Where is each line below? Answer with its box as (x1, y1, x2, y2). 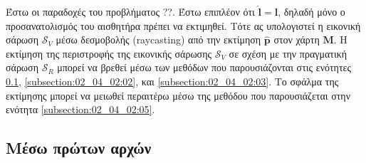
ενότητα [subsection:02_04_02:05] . (6, 102, 155, 117)
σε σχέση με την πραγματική (229, 46, 347, 61)
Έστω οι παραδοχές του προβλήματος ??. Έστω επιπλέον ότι (6, 4, 255, 19)
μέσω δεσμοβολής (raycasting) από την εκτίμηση (56, 32, 261, 47)
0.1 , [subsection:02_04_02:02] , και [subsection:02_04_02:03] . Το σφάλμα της (6, 73, 339, 88)
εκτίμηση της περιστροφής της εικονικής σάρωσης (6, 46, 212, 61)
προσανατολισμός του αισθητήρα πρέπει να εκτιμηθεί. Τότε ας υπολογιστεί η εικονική (6, 18, 361, 33)
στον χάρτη (273, 32, 320, 47)
